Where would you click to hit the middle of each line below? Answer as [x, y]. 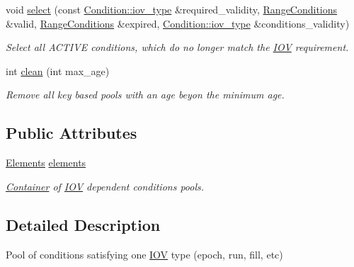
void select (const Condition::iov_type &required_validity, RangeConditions [172, 9]
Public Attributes [72, 133]
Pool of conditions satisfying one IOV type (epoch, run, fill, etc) [144, 254]
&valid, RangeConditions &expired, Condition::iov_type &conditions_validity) [178, 23]
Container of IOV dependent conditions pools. [105, 186]
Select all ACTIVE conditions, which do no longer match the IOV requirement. [177, 47]
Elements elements [46, 163]
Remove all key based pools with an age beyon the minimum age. [145, 95]
